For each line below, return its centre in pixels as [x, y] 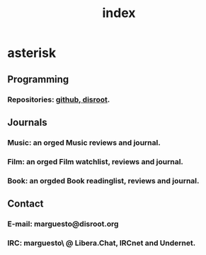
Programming [38, 79]
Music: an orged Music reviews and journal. [84, 142]
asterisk [32, 53]
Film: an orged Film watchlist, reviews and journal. [96, 161]
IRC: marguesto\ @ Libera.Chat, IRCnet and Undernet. [102, 243]
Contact [25, 204]
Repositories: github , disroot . [59, 99]
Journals [27, 122]
